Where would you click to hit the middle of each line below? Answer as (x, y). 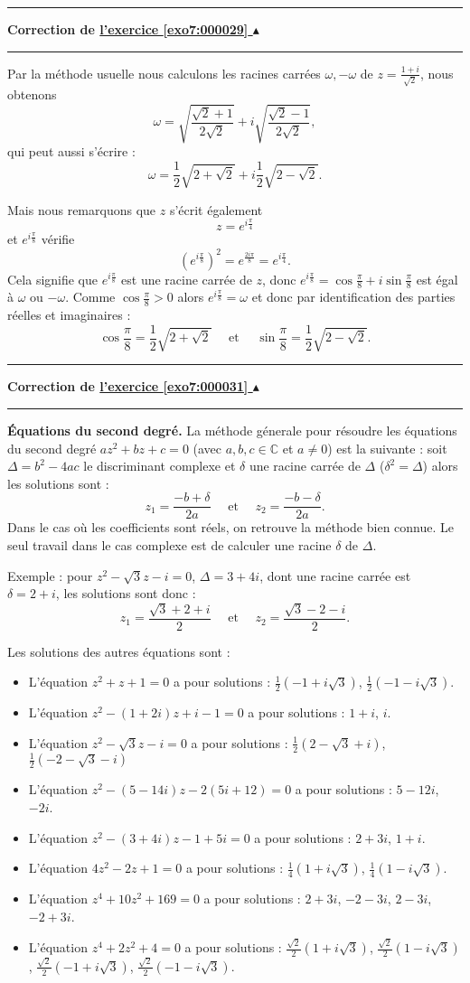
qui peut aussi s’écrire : (71, 151)
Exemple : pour (50, 575)
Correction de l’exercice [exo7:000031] (128, 386)
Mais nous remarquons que (82, 209)
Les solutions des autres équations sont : (119, 651)
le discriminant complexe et (160, 466)
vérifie (58, 239)
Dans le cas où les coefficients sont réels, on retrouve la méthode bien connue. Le (230, 527)
